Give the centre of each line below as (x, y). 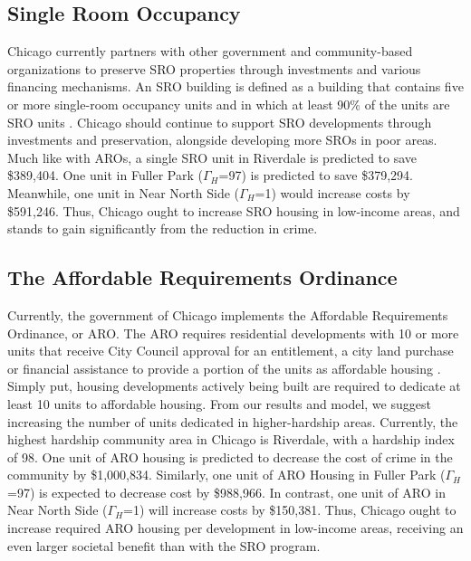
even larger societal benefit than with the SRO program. (164, 545)
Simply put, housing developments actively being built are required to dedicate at (234, 386)
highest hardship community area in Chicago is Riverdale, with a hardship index (231, 439)
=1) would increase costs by (332, 192)
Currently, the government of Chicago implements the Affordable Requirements (228, 314)
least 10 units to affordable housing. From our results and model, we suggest (219, 403)
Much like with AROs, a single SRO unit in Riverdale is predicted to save (212, 157)
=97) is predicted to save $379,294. (316, 175)
